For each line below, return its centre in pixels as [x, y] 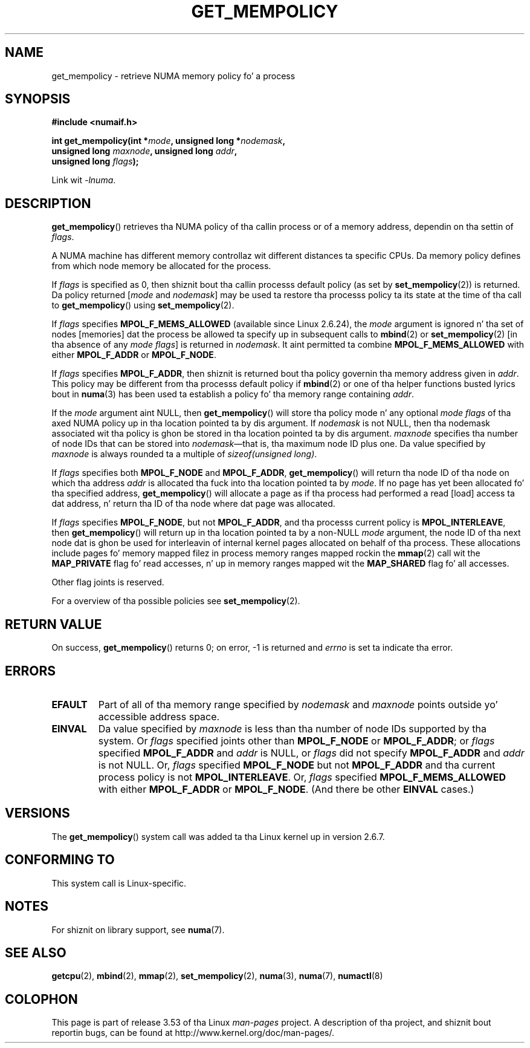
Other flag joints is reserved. [108, 582]
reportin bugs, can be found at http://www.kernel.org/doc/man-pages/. [193, 1033]
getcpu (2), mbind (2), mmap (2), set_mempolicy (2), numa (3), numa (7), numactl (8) [217, 976]
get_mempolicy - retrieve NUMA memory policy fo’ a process [173, 76]
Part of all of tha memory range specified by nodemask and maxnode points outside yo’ [298, 704]
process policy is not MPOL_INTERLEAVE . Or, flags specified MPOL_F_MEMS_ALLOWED [302, 777]
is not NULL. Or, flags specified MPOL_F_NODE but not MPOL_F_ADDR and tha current [297, 765]
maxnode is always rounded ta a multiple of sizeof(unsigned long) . [184, 454]
